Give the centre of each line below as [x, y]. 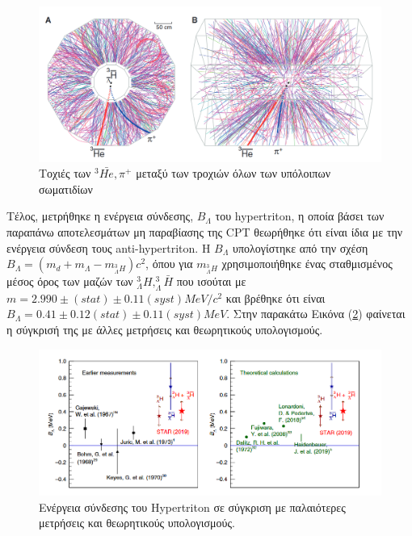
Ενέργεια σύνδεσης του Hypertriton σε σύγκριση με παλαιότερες [192, 507]
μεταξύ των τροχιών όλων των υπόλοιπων [233, 173]
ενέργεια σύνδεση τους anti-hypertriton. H [109, 247]
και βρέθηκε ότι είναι [275, 297]
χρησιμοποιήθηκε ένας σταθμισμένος [307, 264]
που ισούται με [211, 281]
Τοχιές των [65, 173]
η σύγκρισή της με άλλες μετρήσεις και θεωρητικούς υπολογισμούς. [165, 330]
